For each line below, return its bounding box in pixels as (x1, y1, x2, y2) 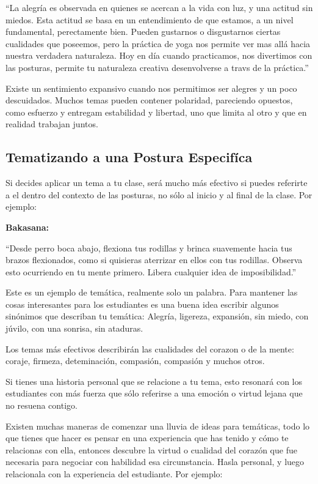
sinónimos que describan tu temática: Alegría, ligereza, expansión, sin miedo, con (5, 310, 309, 322)
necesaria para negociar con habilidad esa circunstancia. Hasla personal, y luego (5, 455, 305, 468)
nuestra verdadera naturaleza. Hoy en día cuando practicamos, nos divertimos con (5, 49, 313, 62)
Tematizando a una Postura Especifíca (5, 147, 253, 166)
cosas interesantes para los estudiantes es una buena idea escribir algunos (5, 297, 279, 310)
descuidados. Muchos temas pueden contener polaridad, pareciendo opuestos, (5, 94, 293, 106)
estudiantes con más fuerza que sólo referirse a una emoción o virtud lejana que (5, 387, 303, 400)
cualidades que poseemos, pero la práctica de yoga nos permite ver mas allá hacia (5, 37, 311, 50)
